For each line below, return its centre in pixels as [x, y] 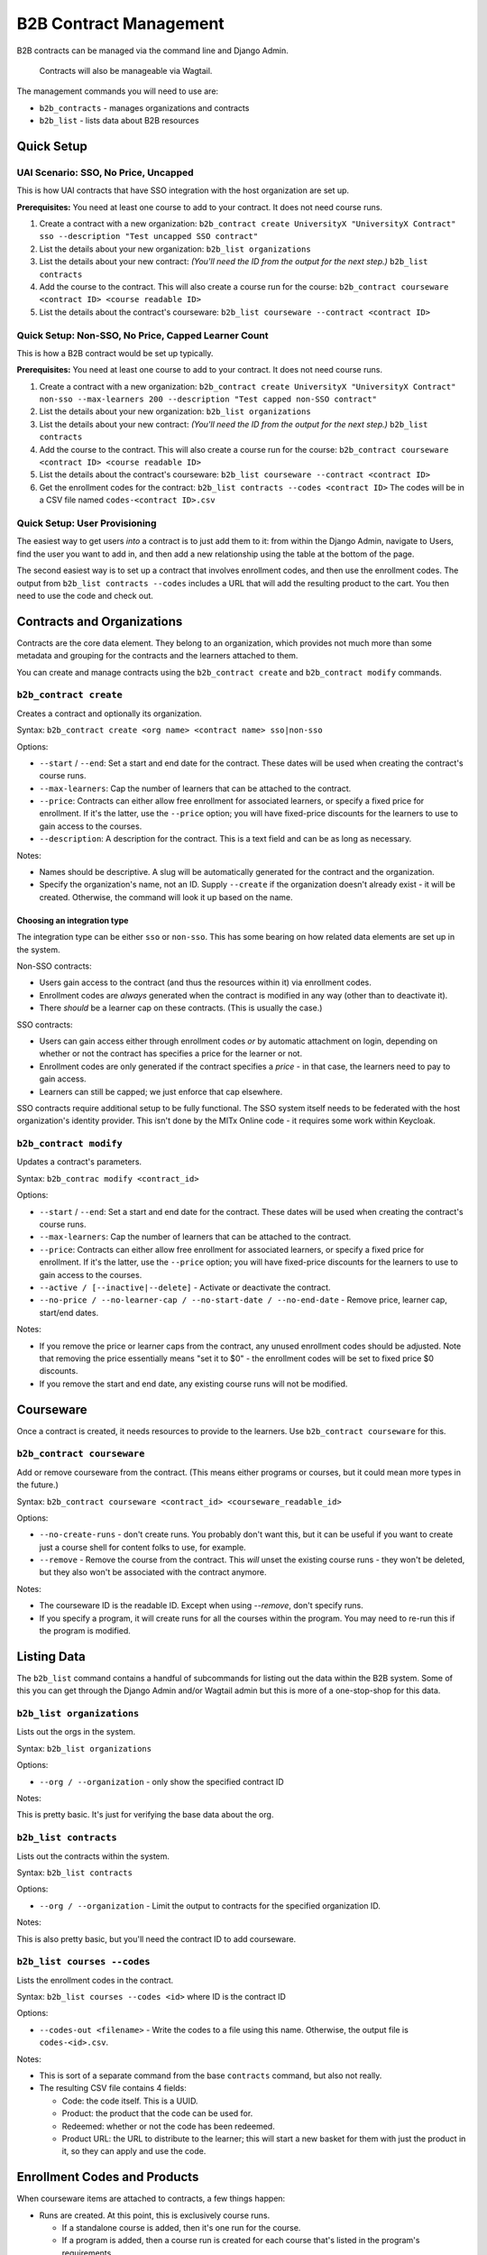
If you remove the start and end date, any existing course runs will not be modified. [193, 1384]
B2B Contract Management [120, 23]
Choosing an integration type [73, 920]
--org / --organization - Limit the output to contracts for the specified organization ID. [210, 1905]
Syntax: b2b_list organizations [84, 1748]
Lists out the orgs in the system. [76, 1732]
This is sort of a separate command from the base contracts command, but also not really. [211, 2076]
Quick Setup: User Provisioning [87, 523]
